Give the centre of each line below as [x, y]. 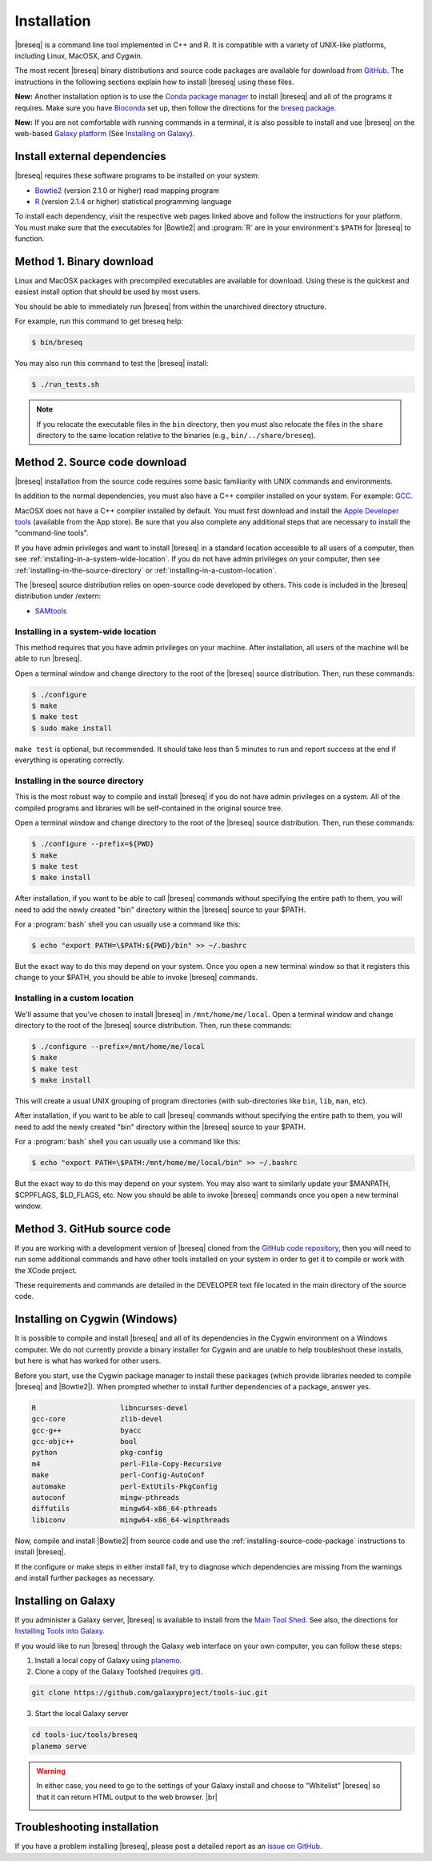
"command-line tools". [52, 533]
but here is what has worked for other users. [88, 1361]
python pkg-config [97, 1453]
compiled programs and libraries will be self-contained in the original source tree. [149, 808]
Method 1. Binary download [84, 261]
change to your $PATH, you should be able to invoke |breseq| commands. [136, 978]
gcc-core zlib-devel [97, 1419]
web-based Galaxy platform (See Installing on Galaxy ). [105, 134]
